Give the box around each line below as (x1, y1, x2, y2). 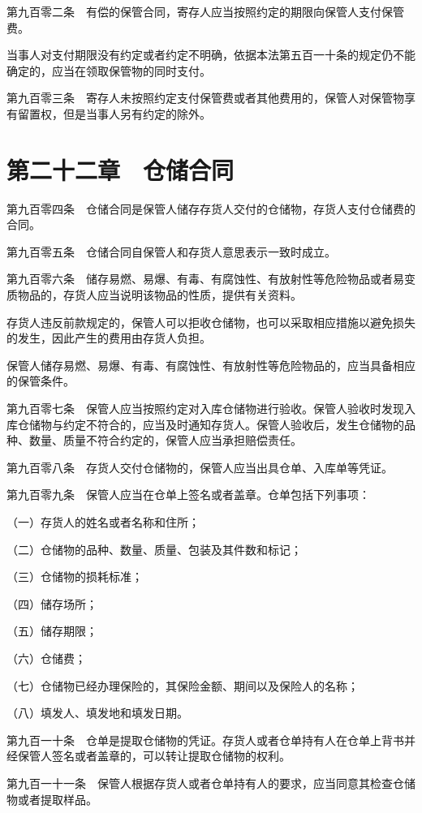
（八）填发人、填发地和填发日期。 (6, 704, 188, 721)
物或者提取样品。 (6, 790, 97, 807)
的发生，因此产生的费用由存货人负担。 (6, 329, 211, 346)
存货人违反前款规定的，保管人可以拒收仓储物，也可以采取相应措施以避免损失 (6, 313, 416, 330)
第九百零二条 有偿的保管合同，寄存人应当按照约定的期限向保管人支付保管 (6, 3, 404, 19)
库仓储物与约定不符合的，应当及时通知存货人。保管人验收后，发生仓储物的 (6, 415, 404, 432)
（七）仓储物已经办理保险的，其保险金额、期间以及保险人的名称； (6, 677, 359, 694)
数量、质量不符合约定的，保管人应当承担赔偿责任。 (28, 432, 302, 449)
